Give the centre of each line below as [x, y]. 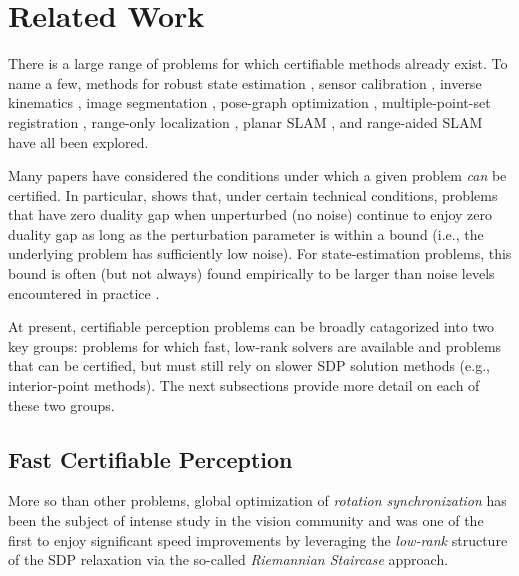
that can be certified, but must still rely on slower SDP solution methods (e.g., [249, 365]
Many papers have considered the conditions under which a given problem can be [257, 175]
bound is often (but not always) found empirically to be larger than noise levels [251, 273]
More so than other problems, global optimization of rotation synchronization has [257, 500]
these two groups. [61, 404]
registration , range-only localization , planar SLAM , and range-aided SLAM [245, 121]
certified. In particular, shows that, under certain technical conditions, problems [253, 194]
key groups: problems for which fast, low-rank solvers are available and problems [255, 345]
